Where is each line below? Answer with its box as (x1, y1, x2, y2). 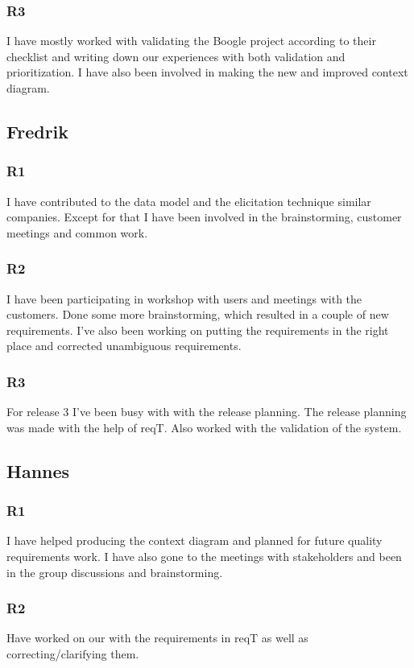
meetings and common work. (6, 224, 148, 241)
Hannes (6, 458, 70, 483)
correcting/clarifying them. (6, 645, 139, 662)
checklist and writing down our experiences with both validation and (6, 47, 346, 64)
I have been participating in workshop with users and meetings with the (6, 290, 362, 307)
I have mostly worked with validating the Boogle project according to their (6, 32, 376, 49)
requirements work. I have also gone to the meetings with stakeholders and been (6, 547, 402, 564)
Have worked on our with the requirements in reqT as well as (6, 629, 308, 646)
